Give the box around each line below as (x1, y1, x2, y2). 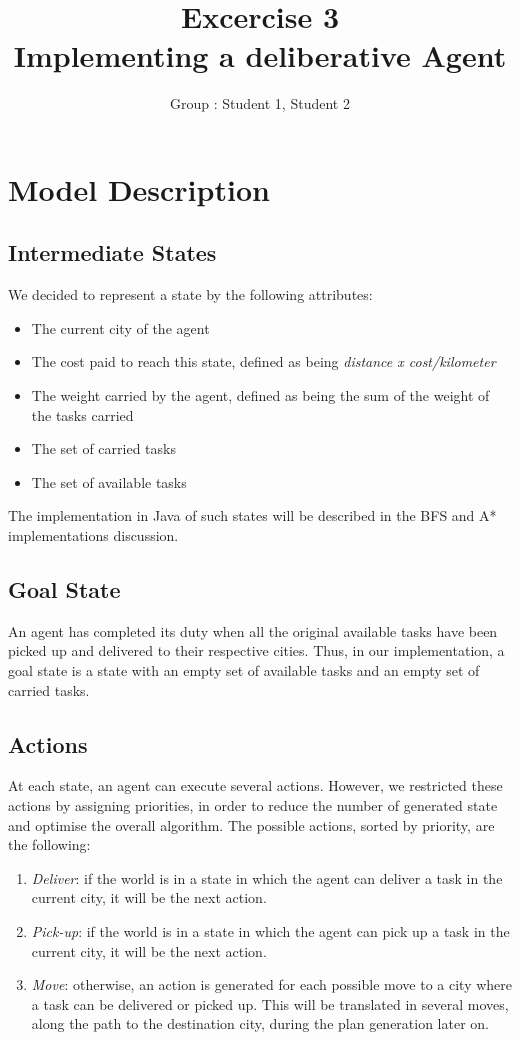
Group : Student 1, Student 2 (170, 93, 350, 114)
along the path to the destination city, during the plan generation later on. (31, 1013, 489, 1034)
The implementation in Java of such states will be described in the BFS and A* (8, 505, 497, 526)
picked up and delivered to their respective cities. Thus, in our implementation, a (8, 640, 505, 661)
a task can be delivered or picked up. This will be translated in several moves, (31, 993, 509, 1014)
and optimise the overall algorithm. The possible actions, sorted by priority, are (8, 814, 495, 835)
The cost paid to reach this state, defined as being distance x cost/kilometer (31, 351, 496, 372)
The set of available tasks (31, 471, 187, 492)
